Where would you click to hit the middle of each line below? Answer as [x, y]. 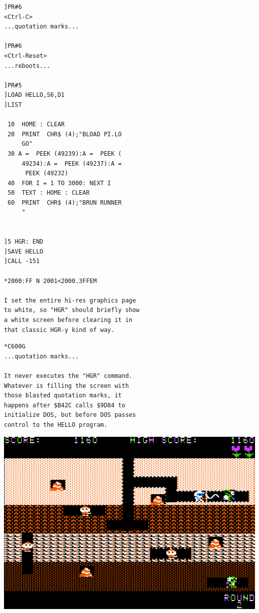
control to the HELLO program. [56, 425]
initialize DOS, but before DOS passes [70, 415]
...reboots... [27, 66]
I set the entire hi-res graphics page [70, 300]
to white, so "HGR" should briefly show [72, 310]
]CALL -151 [22, 261]
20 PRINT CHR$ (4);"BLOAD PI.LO [65, 134]
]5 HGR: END [24, 242]
